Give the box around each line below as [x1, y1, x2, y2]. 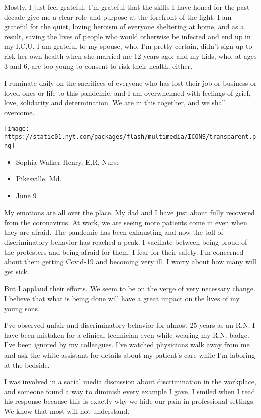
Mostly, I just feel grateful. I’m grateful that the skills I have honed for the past [4, 2, 250, 12]
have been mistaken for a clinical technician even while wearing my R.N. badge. [4, 329, 249, 340]
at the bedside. [4, 359, 50, 370]
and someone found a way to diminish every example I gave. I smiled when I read [4, 386, 255, 396]
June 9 [16, 190, 37, 200]
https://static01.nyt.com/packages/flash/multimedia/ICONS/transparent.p [4, 133, 256, 141]
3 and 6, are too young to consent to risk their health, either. [4, 60, 193, 71]
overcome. [4, 107, 35, 117]
